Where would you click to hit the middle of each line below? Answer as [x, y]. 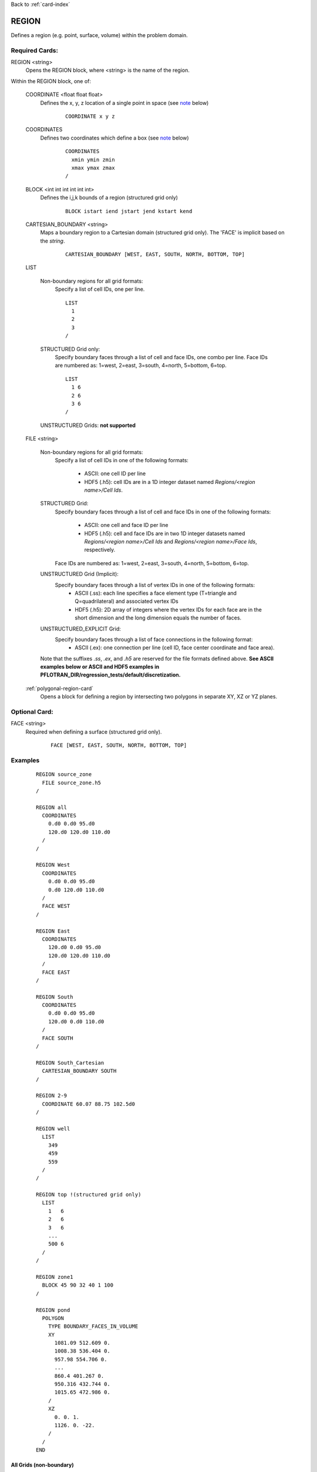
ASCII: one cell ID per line [115, 473]
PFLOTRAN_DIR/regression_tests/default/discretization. [111, 675]
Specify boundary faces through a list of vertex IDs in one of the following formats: [155, 585]
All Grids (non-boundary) [42, 1465]
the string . [53, 241]
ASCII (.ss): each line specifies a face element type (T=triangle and [156, 593]
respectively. [100, 550]
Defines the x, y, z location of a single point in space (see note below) [124, 102]
